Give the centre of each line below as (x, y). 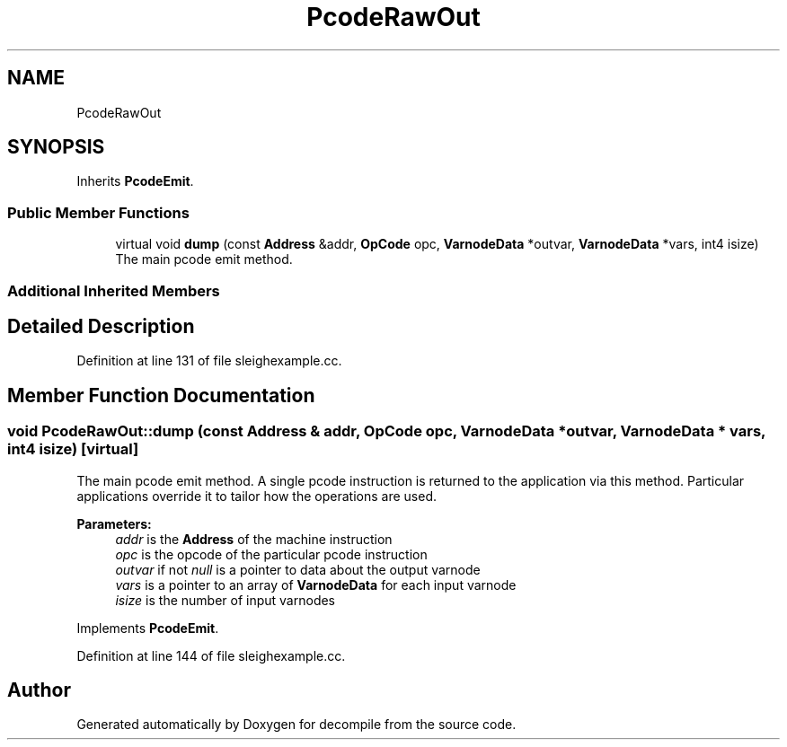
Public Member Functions (98, 212)
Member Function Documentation (161, 395)
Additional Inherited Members (114, 290)
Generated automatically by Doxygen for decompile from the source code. (296, 725)
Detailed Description (101, 326)
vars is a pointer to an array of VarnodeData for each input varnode (316, 584)
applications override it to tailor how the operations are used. (256, 496)
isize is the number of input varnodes (225, 600)
